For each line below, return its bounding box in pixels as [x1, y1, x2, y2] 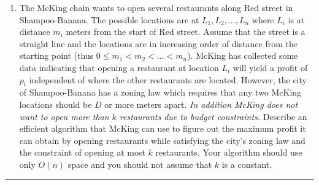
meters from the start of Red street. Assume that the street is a [66, 25, 306, 38]
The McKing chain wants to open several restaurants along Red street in [19, 1, 293, 13]
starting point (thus [19, 49, 94, 62]
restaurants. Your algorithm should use [155, 146, 302, 159]
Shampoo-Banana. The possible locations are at [19, 13, 199, 26]
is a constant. [221, 157, 272, 170]
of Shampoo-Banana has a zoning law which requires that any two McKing [19, 86, 302, 99]
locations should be [19, 97, 92, 110]
